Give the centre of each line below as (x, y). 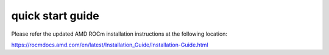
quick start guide (55, 16)
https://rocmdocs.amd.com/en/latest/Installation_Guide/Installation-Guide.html (110, 45)
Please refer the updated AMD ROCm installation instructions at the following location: (119, 34)
